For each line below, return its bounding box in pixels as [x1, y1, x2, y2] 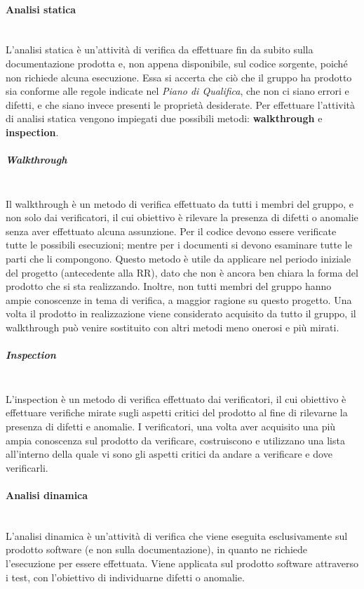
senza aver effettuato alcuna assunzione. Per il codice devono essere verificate [6, 223, 337, 238]
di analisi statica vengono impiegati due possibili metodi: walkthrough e [6, 111, 323, 126]
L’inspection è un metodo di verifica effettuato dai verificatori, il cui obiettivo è [6, 391, 346, 406]
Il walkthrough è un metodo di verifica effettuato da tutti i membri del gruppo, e [6, 196, 354, 211]
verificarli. [6, 460, 48, 475]
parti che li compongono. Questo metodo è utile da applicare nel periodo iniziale [6, 251, 351, 266]
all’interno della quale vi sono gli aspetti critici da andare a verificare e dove [6, 446, 332, 461]
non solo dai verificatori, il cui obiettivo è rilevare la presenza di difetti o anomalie [6, 210, 358, 225]
